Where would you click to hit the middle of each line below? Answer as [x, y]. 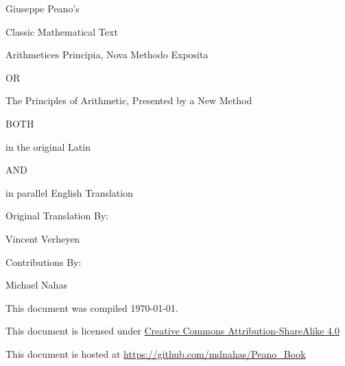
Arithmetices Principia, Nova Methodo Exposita [107, 54]
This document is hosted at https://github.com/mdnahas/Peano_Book [156, 353]
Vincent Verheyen [43, 238]
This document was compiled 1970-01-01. [92, 307]
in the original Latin [48, 146]
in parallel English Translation [69, 192]
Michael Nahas [36, 285]
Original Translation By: [57, 216]
